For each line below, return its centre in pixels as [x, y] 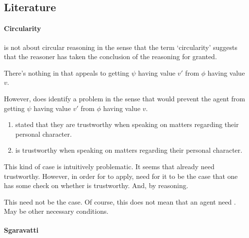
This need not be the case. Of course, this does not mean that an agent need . [120, 201]
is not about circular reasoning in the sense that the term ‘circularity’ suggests [121, 47]
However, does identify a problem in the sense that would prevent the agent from [124, 98]
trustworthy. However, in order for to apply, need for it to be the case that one [121, 176]
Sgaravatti [21, 230]
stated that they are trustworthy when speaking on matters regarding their [127, 124]
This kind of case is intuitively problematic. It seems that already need [109, 166]
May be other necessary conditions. [56, 211]
